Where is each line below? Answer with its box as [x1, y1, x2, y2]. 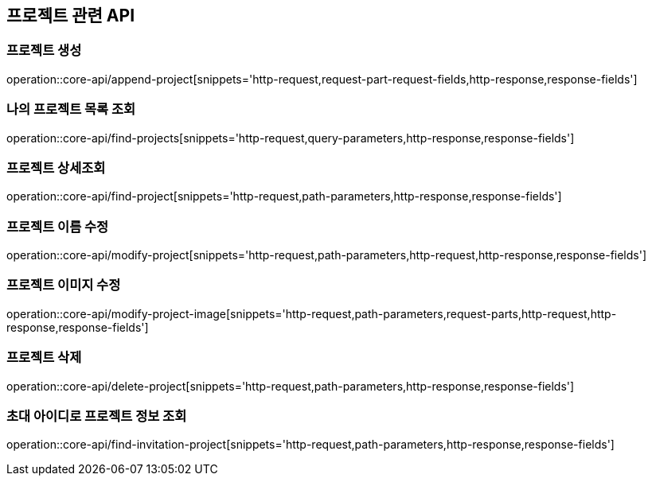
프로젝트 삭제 [6, 349, 82, 366]
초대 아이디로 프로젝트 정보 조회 [6, 407, 187, 424]
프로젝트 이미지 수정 [6, 277, 121, 293]
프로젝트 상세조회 [6, 159, 106, 176]
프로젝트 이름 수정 [6, 218, 109, 235]
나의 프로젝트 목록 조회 [6, 101, 136, 118]
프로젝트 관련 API [6, 6, 135, 25]
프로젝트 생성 [6, 42, 82, 59]
